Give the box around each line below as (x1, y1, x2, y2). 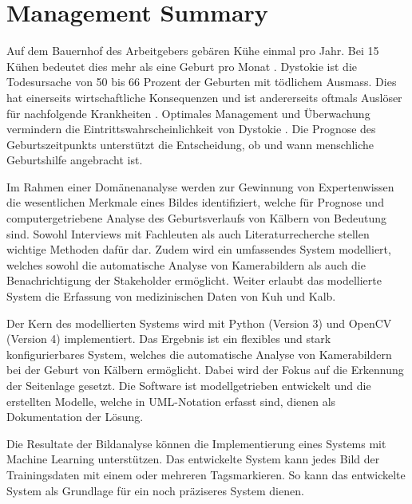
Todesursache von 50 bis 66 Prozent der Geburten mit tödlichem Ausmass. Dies (6, 73, 397, 90)
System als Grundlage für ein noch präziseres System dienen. (6, 482, 304, 498)
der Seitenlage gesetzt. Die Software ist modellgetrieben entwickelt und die (6, 377, 371, 393)
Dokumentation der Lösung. (6, 408, 144, 425)
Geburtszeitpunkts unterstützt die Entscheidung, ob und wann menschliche (6, 136, 374, 152)
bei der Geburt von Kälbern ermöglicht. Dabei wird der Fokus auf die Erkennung (6, 361, 404, 378)
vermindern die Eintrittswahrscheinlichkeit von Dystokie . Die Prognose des (6, 120, 376, 137)
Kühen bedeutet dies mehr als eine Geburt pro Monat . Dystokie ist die (6, 57, 358, 74)
